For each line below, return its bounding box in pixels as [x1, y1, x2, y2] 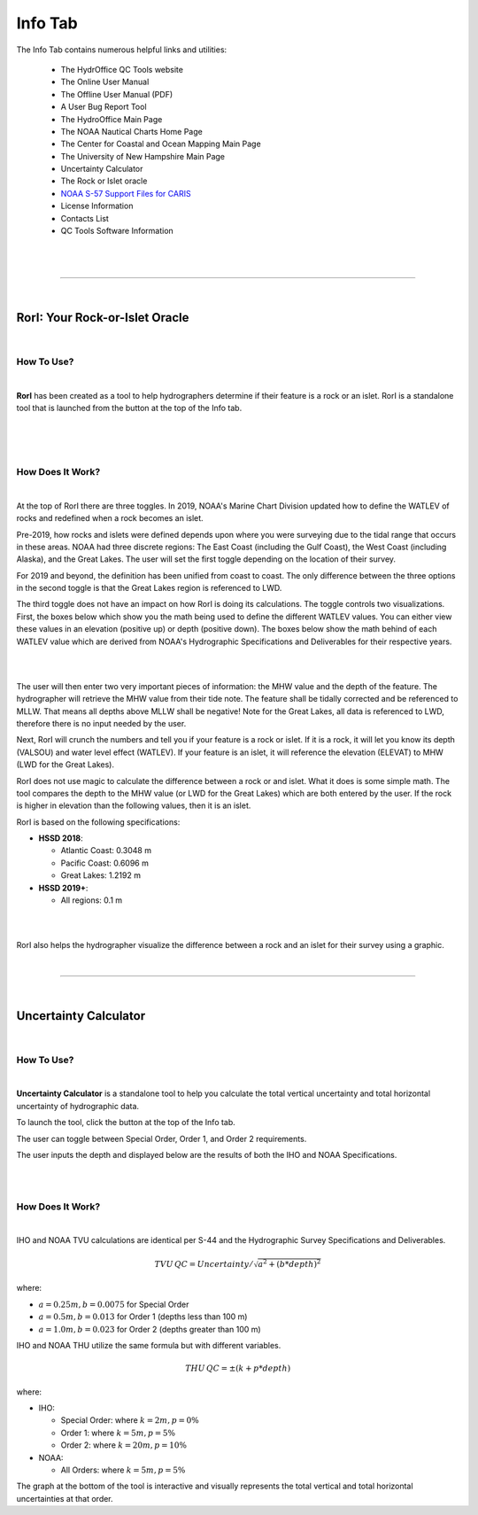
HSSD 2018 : [38, 833, 83, 843]
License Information [60, 200, 134, 212]
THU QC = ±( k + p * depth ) [184, 1363, 291, 1373]
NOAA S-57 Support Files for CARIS [60, 188, 191, 198]
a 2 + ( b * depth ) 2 [258, 1258, 321, 1270]
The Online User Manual [60, 76, 150, 88]
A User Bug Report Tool [60, 102, 147, 113]
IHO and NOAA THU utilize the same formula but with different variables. [16, 1340, 281, 1351]
